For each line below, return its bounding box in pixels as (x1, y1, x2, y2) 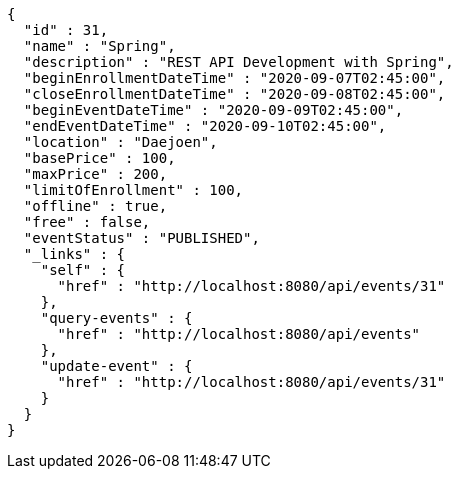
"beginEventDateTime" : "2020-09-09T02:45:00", (23, 102, 404, 118)
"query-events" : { (40, 310, 193, 326)
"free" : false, (23, 214, 151, 230)
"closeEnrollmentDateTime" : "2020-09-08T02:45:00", (23, 86, 446, 102)
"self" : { (40, 262, 126, 278)
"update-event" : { (40, 358, 193, 374)
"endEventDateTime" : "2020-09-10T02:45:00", (23, 118, 387, 134)
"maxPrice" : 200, (23, 166, 168, 182)
